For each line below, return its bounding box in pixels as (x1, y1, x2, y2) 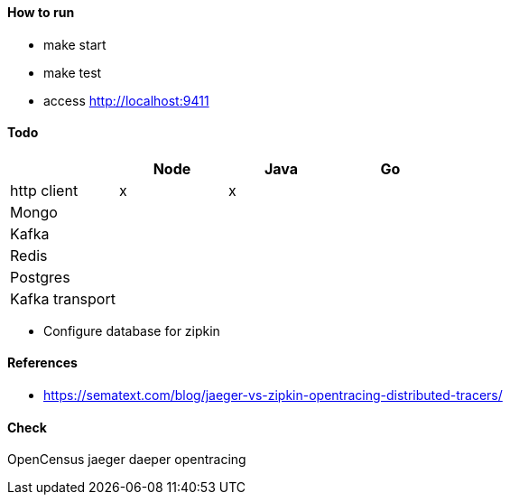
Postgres (10, 267, 70, 286)
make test (43, 64, 102, 80)
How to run (7, 5, 75, 20)
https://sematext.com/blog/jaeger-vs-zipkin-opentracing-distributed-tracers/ (43, 387, 503, 404)
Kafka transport (10, 289, 116, 308)
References (7, 355, 78, 371)
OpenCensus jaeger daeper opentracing (7, 451, 246, 468)
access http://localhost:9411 (43, 92, 209, 108)
